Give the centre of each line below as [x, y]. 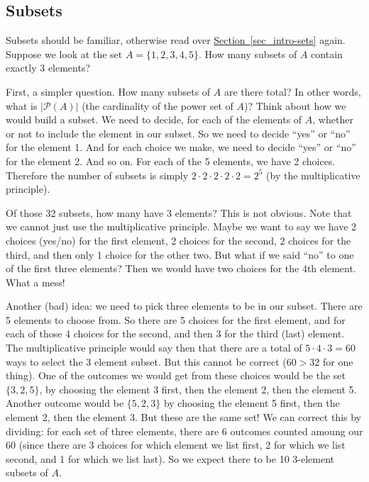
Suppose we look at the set [64, 54]
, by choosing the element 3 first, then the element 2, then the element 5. [198, 389]
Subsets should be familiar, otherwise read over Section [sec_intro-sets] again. [176, 40]
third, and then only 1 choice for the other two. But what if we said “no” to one [180, 254]
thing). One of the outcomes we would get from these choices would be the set [176, 375]
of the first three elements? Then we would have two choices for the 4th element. [181, 268]
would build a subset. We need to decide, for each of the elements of [154, 119]
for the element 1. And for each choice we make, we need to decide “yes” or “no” [181, 147]
